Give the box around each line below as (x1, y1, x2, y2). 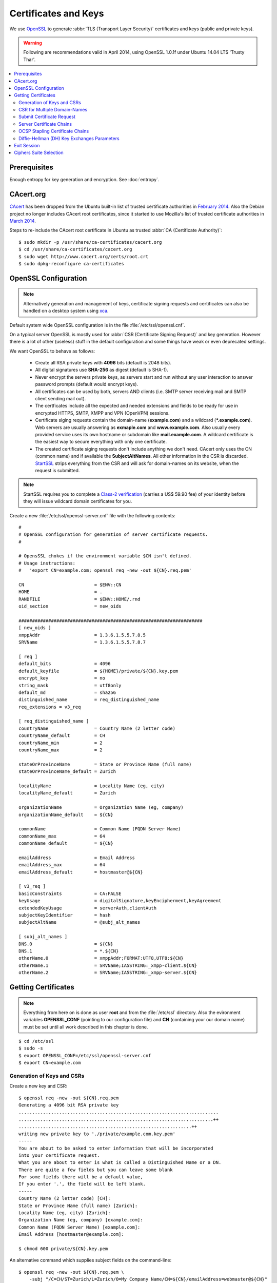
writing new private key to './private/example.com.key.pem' (18, 1131, 175, 1137)
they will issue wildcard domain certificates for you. (23, 498, 132, 504)
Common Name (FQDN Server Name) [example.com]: (18, 1224, 141, 1230)
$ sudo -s (18, 1045, 43, 1052)
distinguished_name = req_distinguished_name (18, 697, 160, 703)
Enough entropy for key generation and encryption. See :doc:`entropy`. (9, 177, 160, 183)
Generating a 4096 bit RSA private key (18, 1102, 119, 1108)
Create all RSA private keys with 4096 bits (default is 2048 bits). (35, 360, 172, 366)
